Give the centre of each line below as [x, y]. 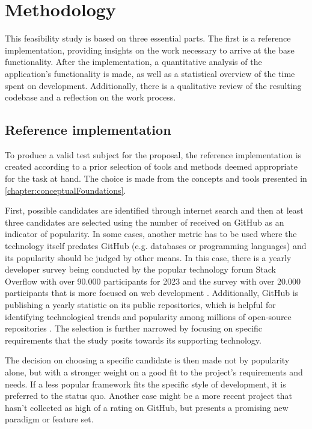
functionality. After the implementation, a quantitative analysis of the [133, 62]
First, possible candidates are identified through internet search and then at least [154, 210]
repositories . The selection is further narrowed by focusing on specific [134, 328]
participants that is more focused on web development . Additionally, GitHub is [152, 293]
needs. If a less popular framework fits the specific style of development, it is [145, 384]
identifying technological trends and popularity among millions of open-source [148, 316]
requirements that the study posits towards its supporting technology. [133, 340]
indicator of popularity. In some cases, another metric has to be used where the [151, 234]
